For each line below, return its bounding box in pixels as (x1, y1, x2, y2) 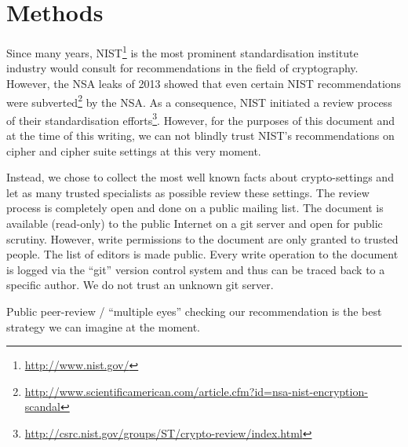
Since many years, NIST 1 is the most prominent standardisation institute (6, 42, 359, 60)
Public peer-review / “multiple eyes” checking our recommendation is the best (6, 303, 382, 319)
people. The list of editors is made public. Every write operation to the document (6, 246, 399, 262)
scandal (24, 398, 60, 415)
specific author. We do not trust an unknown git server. (6, 277, 274, 293)
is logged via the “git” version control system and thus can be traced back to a (6, 261, 385, 277)
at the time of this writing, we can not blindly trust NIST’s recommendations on (6, 127, 395, 144)
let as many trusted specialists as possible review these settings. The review (6, 184, 370, 200)
